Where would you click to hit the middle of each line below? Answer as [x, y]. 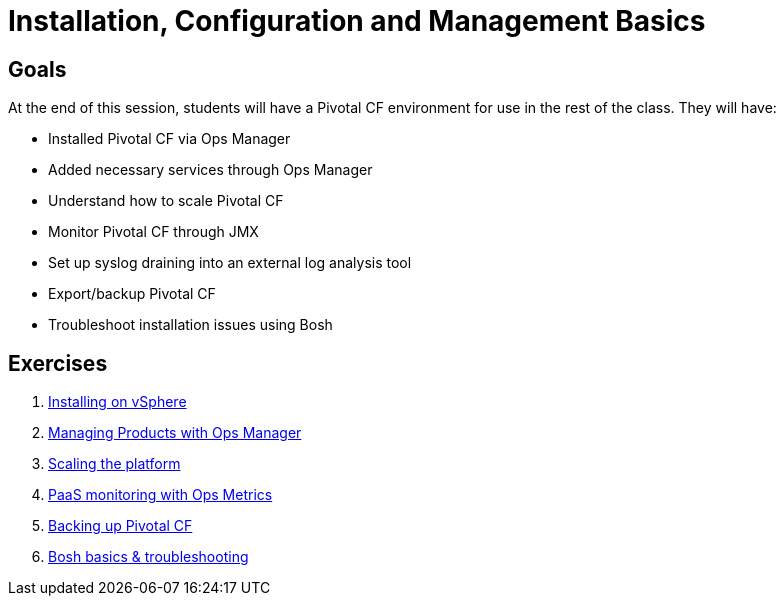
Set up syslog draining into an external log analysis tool [230, 263]
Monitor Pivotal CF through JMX [153, 232]
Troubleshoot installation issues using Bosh [190, 325]
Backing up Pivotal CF [120, 526]
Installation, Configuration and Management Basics [357, 21]
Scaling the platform [114, 464]
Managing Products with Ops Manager [175, 433]
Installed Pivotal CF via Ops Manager [169, 139]
